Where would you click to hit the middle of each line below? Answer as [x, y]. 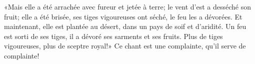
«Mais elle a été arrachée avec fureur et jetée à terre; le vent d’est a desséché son [127, 6]
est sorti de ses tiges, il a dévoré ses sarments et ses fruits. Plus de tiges [113, 36]
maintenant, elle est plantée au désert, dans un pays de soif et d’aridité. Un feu [125, 26]
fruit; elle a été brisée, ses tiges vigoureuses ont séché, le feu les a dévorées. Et [123, 16]
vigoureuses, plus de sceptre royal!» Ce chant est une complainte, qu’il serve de [125, 46]
